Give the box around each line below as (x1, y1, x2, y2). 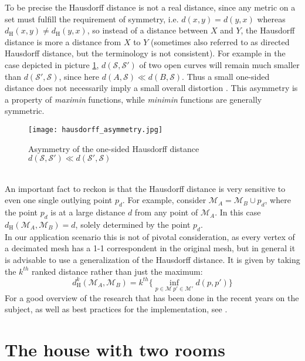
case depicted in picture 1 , (5, 58, 99, 70)
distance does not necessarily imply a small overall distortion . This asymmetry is (5, 82, 298, 94)
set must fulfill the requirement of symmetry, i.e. (5, 12, 179, 25)
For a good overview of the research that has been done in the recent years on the (5, 291, 299, 303)
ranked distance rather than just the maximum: (32, 265, 203, 277)
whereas (257, 12, 286, 25)
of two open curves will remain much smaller (139, 58, 300, 70)
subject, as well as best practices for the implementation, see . (5, 303, 228, 315)
